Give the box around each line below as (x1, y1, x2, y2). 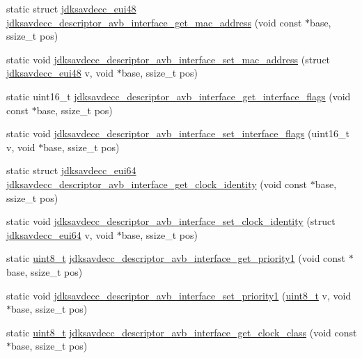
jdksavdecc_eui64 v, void (6, 227, 114, 242)
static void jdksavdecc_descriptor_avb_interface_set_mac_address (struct (6, 52, 331, 66)
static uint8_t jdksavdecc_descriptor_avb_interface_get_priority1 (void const (6, 251, 346, 265)
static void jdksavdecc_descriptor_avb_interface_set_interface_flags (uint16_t (6, 126, 349, 141)
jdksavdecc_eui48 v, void (6, 65, 114, 80)
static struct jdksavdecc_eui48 (6, 1, 136, 15)
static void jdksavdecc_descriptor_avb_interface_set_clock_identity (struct (6, 214, 336, 228)
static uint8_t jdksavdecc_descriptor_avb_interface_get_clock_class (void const (6, 325, 357, 339)
